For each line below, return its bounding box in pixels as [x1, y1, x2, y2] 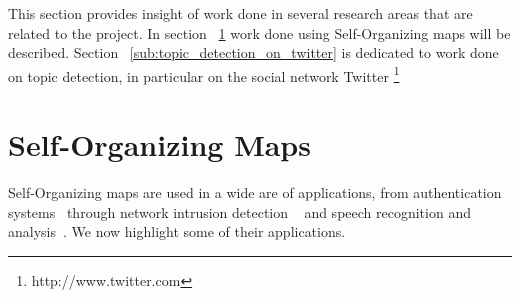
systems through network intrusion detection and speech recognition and [8, 201, 471, 222]
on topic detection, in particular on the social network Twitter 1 [8, 62, 400, 86]
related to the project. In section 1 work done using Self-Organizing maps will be [8, 22, 511, 43]
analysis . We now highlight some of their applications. [8, 221, 346, 242]
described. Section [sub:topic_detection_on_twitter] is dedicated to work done [8, 42, 499, 63]
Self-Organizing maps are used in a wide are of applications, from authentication [8, 182, 502, 203]
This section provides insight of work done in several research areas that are [8, 3, 473, 23]
